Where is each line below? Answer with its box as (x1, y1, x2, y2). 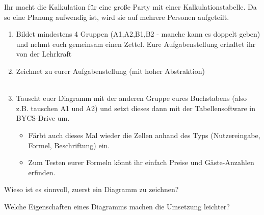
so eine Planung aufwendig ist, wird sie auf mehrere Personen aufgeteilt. (4, 11, 229, 22)
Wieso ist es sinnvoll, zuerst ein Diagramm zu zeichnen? (4, 184, 179, 195)
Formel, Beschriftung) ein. (28, 140, 110, 150)
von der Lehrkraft (16, 48, 72, 59)
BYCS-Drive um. (16, 113, 70, 123)
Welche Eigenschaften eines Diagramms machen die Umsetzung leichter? (4, 201, 230, 211)
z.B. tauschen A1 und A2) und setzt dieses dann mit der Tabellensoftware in (16, 102, 256, 113)
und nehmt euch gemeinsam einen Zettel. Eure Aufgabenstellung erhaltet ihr (16, 38, 256, 49)
